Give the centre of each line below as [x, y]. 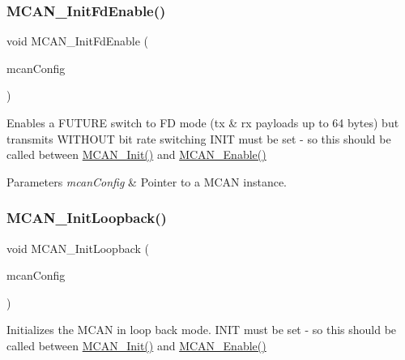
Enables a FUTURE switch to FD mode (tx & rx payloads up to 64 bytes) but [203, 122]
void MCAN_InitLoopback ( [78, 248]
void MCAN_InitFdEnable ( [78, 41]
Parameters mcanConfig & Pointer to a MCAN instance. [147, 181]
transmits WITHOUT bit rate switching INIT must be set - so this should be [199, 138]
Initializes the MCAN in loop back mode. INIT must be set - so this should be [202, 330]
